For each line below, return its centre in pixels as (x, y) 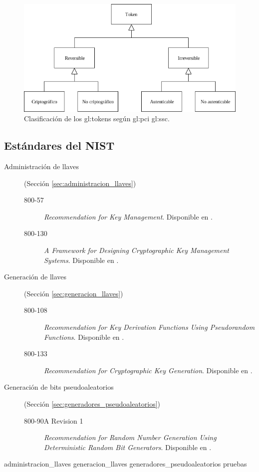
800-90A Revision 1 (54, 420)
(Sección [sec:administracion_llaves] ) (80, 183)
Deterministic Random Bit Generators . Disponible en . (128, 447)
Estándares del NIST (59, 145)
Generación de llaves (35, 277)
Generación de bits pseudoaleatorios (59, 387)
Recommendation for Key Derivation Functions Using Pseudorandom (149, 327)
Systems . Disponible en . (81, 260)
